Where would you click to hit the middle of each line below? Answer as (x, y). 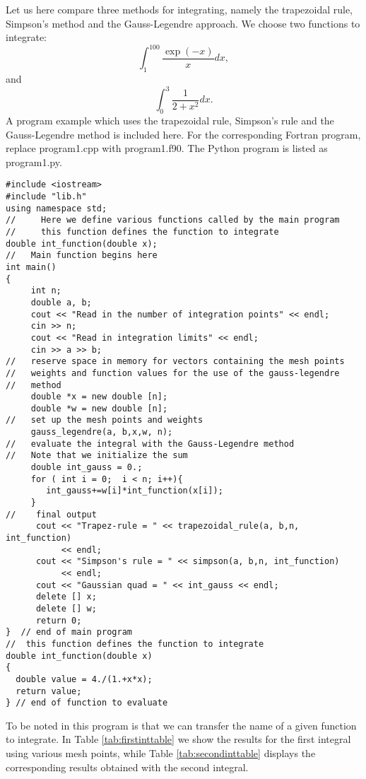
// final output (51, 514)
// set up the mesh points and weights (105, 420)
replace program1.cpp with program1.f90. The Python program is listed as (167, 148)
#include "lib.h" (46, 197)
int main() (31, 267)
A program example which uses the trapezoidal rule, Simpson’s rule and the (170, 120)
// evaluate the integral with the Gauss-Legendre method (150, 444)
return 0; (59, 620)
